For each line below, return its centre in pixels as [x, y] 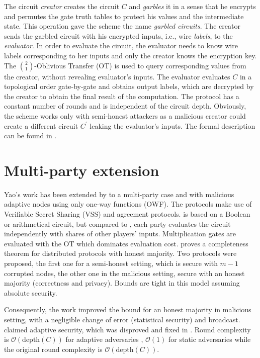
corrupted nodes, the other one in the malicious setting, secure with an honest [124, 273]
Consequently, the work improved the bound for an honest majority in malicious [128, 309]
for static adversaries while [210, 339]
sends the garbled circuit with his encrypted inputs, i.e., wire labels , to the [118, 35]
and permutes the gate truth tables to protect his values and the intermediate [124, 16]
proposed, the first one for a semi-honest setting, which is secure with [111, 263]
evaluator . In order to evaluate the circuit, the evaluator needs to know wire [121, 46]
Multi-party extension [82, 170]
